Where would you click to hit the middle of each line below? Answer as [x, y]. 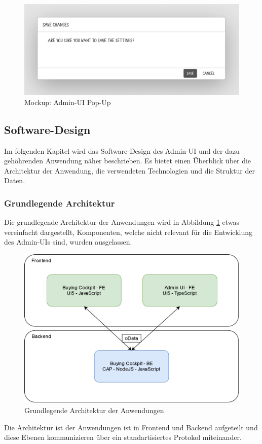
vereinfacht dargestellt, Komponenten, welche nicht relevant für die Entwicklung [128, 232]
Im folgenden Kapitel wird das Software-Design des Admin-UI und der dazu [122, 150]
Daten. [15, 180]
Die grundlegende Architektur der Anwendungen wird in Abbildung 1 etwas [122, 222]
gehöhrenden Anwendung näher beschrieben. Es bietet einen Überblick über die [128, 161]
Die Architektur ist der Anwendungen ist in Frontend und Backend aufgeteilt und [131, 427]
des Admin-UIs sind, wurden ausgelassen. [68, 242]
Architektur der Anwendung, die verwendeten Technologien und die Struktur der [129, 170]
